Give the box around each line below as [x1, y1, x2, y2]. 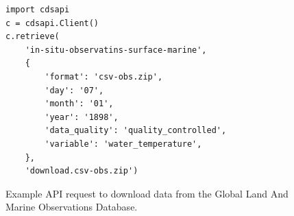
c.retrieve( [5, 32, 60, 42]
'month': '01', [45, 99, 114, 109]
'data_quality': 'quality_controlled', [45, 125, 227, 136]
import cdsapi [5, 5, 70, 14]
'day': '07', [45, 85, 104, 95]
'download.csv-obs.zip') [25, 166, 138, 176]
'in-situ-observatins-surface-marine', [25, 45, 207, 55]
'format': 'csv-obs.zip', [45, 71, 163, 82]
